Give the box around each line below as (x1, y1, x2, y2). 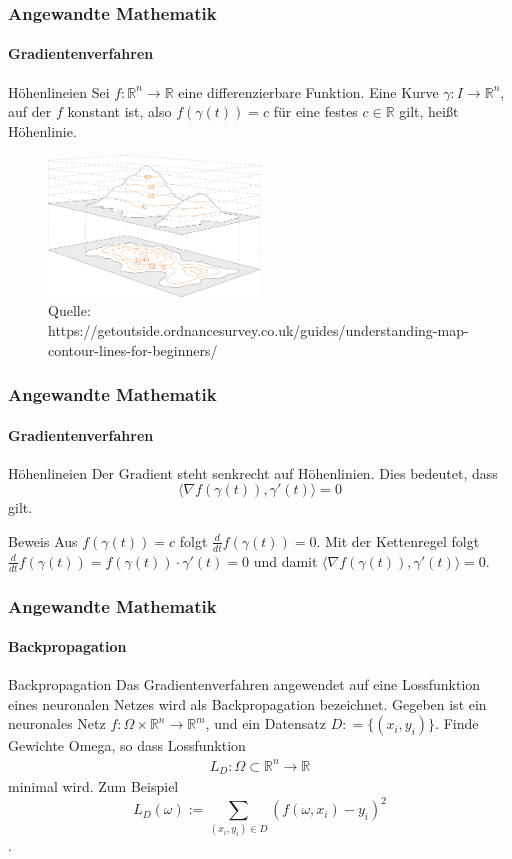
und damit (253, 550, 318, 571)
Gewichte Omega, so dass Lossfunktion (8, 735, 246, 756)
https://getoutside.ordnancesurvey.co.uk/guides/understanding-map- (48, 319, 469, 340)
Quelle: (48, 300, 91, 321)
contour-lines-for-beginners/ (48, 339, 218, 360)
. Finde (435, 713, 479, 734)
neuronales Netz (8, 713, 106, 734)
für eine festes (273, 101, 358, 122)
